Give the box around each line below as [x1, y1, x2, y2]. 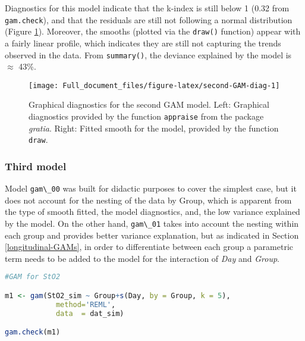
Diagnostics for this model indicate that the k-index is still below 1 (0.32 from [5, 2, 290, 14]
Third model [5, 158, 67, 173]
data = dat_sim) [55, 309, 124, 318]
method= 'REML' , [55, 300, 116, 309]
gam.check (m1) [5, 328, 61, 337]
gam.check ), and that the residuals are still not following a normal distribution [5, 13, 293, 26]
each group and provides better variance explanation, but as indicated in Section [5, 229, 299, 241]
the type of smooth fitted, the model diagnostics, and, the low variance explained [5, 205, 300, 218]
